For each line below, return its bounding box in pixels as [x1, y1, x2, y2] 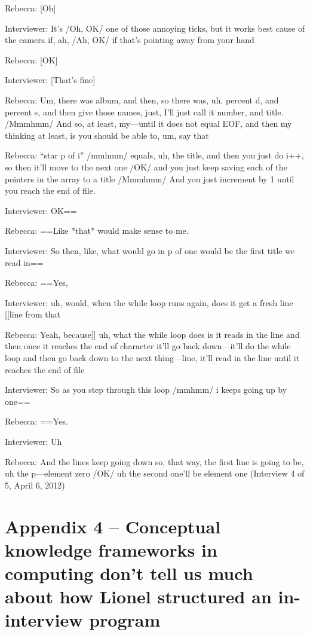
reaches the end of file [5, 363, 85, 375]
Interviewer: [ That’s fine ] [5, 74, 96, 86]
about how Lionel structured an [5, 584, 272, 609]
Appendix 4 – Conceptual [5, 514, 221, 538]
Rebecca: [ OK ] [5, 53, 58, 66]
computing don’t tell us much [5, 560, 253, 585]
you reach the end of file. [5, 184, 96, 197]
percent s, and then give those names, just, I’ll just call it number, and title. [5, 105, 284, 118]
